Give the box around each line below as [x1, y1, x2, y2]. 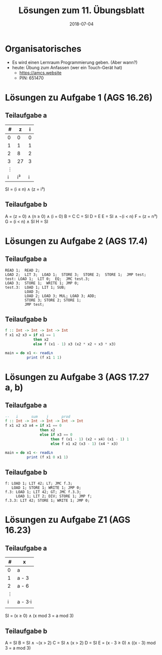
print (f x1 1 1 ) [26, 355, 62, 360]
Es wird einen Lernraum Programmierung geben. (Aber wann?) [12, 59, 138, 65]
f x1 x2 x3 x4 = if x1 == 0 [5, 423, 62, 428]
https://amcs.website [19, 70, 62, 76]
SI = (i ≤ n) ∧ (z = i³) [5, 186, 45, 192]
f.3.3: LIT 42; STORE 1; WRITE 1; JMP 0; [5, 498, 90, 503]
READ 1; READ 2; [5, 268, 40, 273]
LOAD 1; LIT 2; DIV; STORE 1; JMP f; [16, 494, 92, 499]
